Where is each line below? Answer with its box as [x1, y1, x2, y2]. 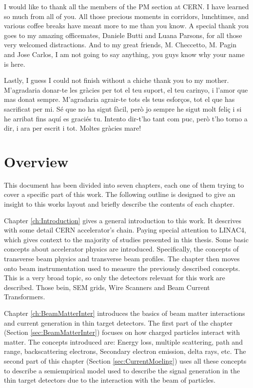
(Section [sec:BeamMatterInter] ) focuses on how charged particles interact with [4, 327, 240, 337]
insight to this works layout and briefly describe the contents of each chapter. [4, 199, 235, 209]
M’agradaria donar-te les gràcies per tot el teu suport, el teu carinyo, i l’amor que [4, 84, 248, 95]
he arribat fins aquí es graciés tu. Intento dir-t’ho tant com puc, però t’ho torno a [4, 113, 248, 123]
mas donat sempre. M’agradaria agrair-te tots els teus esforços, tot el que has [4, 94, 235, 104]
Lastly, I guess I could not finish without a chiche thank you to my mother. [4, 75, 229, 85]
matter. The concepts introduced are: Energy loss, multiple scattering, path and [4, 336, 243, 347]
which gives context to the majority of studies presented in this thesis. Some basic [4, 234, 249, 244]
